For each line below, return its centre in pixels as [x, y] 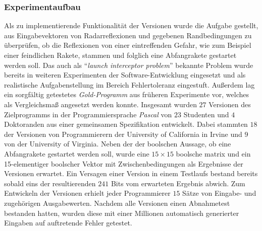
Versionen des [230, 104]
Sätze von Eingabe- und [219, 193]
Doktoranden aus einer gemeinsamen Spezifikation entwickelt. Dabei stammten [126, 124]
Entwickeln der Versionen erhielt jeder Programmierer [87, 193]
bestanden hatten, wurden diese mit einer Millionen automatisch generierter [122, 213]
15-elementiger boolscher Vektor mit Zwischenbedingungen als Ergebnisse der [124, 163]
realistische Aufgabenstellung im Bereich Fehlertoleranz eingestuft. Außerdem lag [129, 84]
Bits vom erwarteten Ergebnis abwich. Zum [178, 183]
